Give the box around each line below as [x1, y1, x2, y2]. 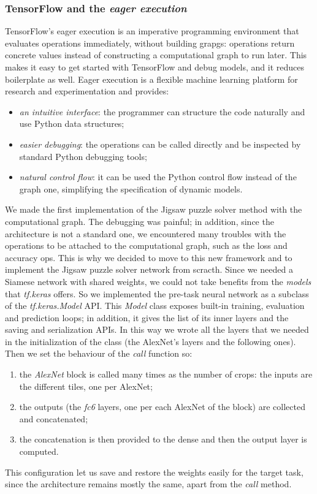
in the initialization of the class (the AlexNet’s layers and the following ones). [5, 335, 296, 348]
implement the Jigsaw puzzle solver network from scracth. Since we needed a [5, 263, 293, 276]
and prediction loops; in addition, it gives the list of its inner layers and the [5, 311, 289, 324]
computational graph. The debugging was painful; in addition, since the [5, 215, 274, 227]
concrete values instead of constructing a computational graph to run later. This [5, 48, 307, 61]
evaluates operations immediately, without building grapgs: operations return [5, 36, 295, 49]
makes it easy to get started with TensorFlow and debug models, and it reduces [5, 61, 305, 73]
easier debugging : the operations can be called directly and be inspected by [19, 137, 301, 150]
